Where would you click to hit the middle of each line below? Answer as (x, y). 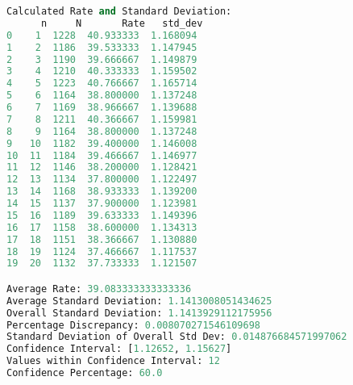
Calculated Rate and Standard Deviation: (119, 11)
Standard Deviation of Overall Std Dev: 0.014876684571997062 (177, 337)
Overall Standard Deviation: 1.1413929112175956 (139, 313)
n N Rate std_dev (122, 23)
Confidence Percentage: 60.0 (85, 373)
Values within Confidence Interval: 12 (113, 361)
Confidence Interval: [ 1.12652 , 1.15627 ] (119, 349)
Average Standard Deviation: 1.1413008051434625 (139, 301)
